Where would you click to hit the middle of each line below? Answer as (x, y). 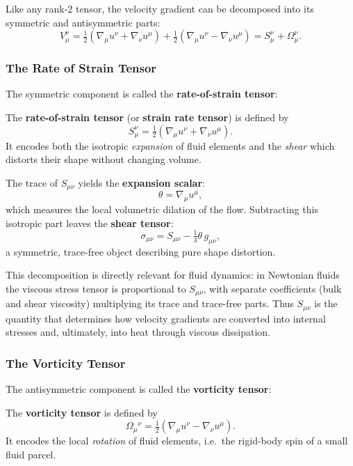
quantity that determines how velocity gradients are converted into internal (166, 318)
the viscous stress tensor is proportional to (96, 288)
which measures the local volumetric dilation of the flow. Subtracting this (162, 209)
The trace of (32, 182)
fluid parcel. (31, 454)
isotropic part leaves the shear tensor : (90, 223)
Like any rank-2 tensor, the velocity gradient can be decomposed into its (160, 8)
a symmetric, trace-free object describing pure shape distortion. (141, 251)
